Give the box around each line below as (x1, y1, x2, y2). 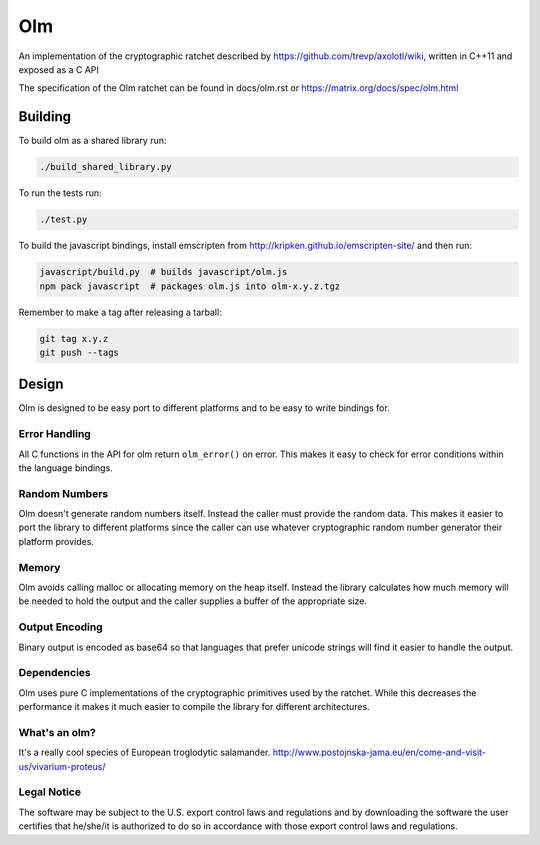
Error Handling (18, 427, 92, 441)
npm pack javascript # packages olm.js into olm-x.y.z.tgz (39, 280, 341, 292)
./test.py (39, 214, 88, 225)
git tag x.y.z (39, 333, 109, 344)
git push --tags (39, 346, 120, 358)
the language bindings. (18, 461, 114, 474)
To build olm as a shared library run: (18, 135, 167, 147)
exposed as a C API (18, 63, 100, 75)
